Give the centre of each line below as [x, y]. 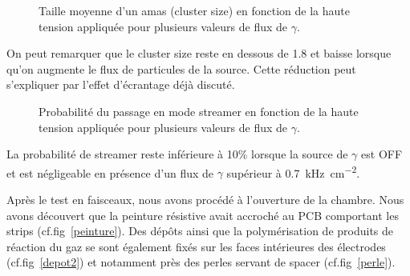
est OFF [382, 154]
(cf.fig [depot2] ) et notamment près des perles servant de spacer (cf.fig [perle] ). [201, 262]
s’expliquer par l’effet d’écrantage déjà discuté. [121, 84]
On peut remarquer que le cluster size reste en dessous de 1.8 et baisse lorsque [199, 53]
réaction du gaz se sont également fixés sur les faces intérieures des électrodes [196, 246]
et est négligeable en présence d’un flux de [110, 172]
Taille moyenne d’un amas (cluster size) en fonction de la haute [194, 10]
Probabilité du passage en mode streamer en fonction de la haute [199, 111]
